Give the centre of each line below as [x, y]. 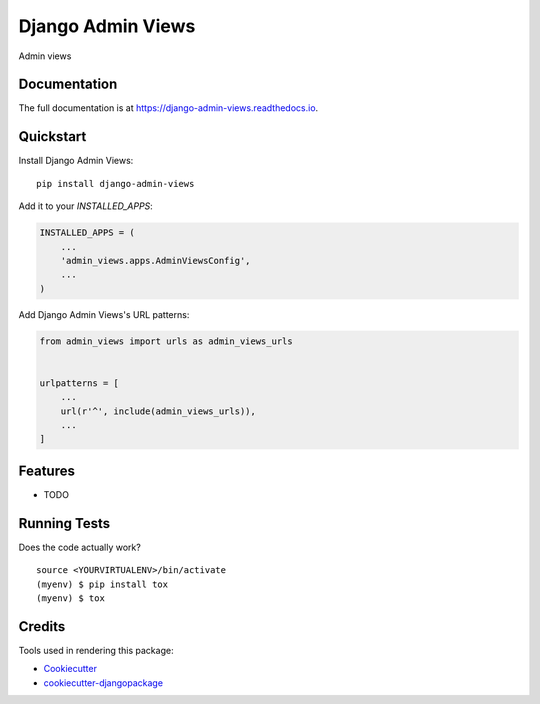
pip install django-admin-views [115, 183]
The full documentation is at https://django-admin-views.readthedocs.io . [168, 108]
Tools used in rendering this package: [96, 650]
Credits [42, 626]
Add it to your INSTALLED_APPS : [86, 206]
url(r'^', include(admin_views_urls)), [158, 411]
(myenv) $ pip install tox [102, 584]
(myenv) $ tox [70, 598]
